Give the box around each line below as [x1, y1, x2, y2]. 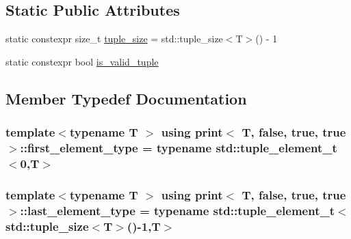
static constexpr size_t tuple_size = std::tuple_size [5, 31, 223, 46]
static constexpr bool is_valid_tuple [5, 54, 159, 68]
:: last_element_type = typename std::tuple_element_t [20, 201, 335, 219]
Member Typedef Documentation [5, 87, 247, 109]
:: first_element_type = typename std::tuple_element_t [20, 139, 337, 156]
